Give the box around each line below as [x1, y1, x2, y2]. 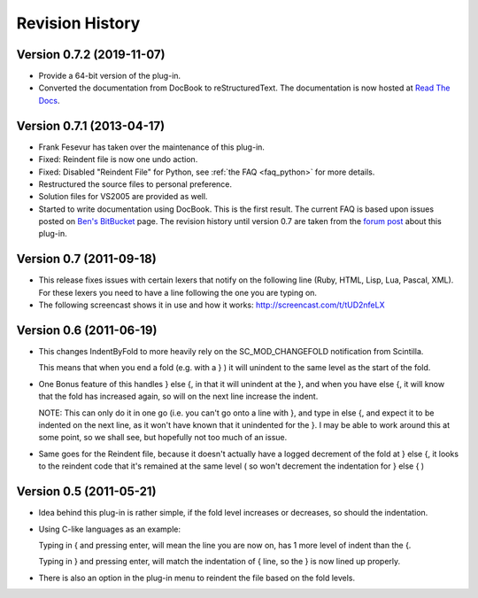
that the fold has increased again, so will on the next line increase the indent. [38, 391, 319, 402]
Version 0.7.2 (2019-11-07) [16, 47, 166, 62]
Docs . [38, 95, 60, 105]
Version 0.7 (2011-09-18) [16, 252, 157, 267]
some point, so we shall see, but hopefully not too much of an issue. [38, 432, 288, 443]
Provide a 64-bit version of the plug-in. [38, 71, 181, 82]
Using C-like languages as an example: [38, 524, 181, 534]
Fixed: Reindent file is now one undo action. [38, 154, 198, 165]
